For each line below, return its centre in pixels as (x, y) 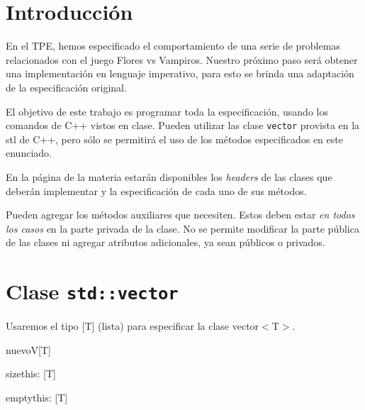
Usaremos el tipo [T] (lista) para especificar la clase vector (133, 326)
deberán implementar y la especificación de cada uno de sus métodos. (156, 190)
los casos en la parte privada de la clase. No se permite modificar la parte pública (182, 228)
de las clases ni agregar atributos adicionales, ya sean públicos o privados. (165, 242)
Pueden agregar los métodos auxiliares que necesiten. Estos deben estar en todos (180, 215)
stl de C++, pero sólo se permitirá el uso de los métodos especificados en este (174, 139)
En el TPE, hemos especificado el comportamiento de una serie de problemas (173, 46)
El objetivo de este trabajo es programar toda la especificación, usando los (167, 111)
